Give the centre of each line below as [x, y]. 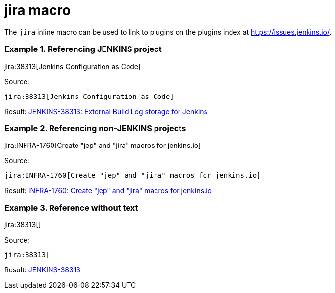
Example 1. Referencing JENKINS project [83, 49]
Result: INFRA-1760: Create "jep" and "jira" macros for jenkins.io [108, 191]
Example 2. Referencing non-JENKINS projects [95, 128]
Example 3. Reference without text [71, 208]
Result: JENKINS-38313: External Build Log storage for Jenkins [106, 111]
